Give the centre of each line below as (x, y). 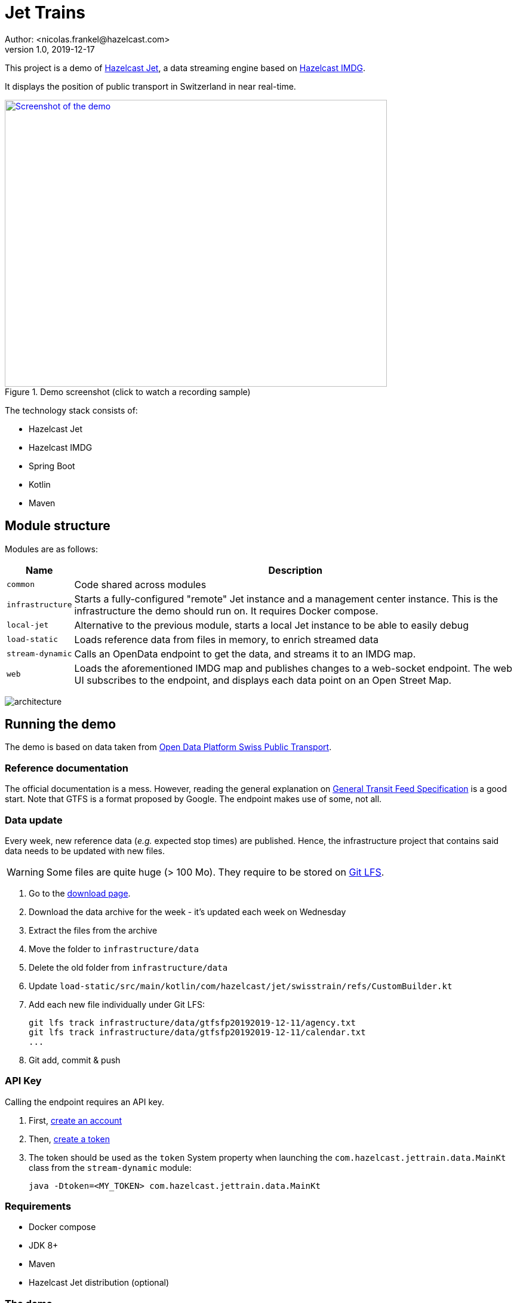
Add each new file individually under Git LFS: (117, 1004)
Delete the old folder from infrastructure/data (128, 967)
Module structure (58, 526)
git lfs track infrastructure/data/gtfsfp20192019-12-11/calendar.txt (197, 1032)
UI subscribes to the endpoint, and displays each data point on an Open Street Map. (263, 680)
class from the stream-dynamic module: (110, 1167)
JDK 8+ (44, 1246)
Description (295, 570)
